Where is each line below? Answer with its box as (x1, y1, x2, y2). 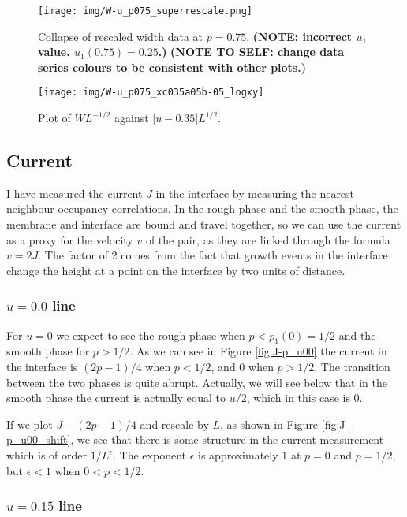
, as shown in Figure (220, 415, 319, 432)
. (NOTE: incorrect (246, 28, 353, 44)
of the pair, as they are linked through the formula (145, 231, 390, 247)
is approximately (197, 447, 278, 463)
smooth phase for (6, 343, 90, 359)
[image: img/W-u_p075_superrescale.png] (38, 6, 253, 17)
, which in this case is (246, 389, 350, 406)
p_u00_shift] (6, 431, 71, 448)
